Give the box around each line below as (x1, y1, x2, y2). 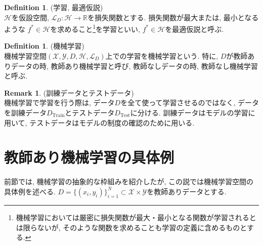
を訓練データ (4, 107, 47, 117)
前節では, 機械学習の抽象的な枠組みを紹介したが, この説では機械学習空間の (4, 176, 254, 187)
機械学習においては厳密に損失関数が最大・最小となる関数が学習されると (16, 212, 256, 222)
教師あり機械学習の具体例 (4, 147, 174, 168)
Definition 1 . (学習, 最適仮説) (4, 2, 103, 12)
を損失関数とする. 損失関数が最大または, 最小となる (87, 12, 259, 22)
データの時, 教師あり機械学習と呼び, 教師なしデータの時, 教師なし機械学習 (11, 60, 258, 71)
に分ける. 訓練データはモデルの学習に (130, 107, 255, 117)
